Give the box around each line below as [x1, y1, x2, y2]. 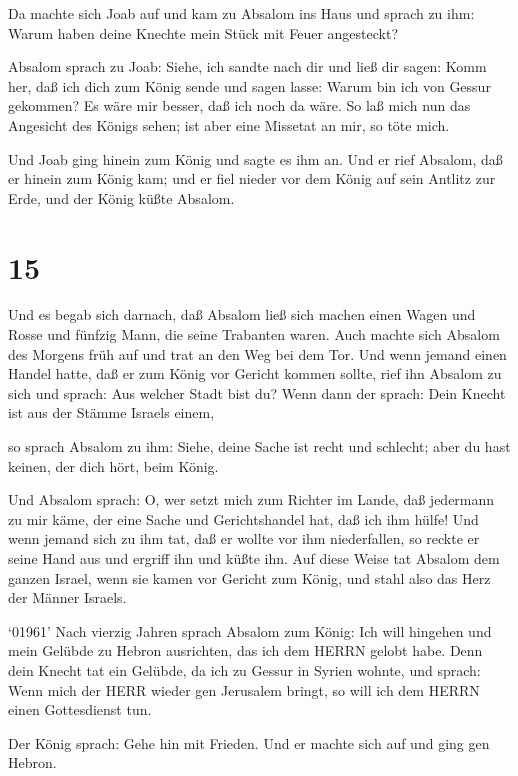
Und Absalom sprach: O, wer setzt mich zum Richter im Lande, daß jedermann [8, 489, 495, 510]
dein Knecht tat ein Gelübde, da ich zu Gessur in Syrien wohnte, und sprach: [8, 659, 481, 680]
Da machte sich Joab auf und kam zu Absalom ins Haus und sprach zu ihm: [8, 3, 475, 23]
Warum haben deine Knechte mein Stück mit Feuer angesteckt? [8, 22, 398, 43]
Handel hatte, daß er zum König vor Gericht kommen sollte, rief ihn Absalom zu [8, 363, 502, 384]
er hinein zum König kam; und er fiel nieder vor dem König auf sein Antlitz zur [8, 168, 496, 189]
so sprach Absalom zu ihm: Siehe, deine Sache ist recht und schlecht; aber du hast [8, 436, 511, 457]
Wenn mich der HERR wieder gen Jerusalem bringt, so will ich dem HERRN [8, 679, 480, 700]
